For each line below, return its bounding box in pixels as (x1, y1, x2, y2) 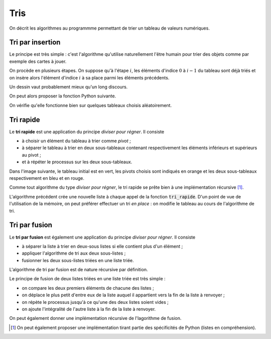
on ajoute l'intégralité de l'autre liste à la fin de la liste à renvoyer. (22, 306, 156, 312)
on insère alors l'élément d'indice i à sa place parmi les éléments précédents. (9, 74, 170, 80)
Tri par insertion (9, 38, 61, 47)
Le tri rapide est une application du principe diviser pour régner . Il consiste (9, 129, 165, 135)
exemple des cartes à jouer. (9, 58, 67, 64)
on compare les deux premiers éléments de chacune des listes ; (22, 285, 154, 291)
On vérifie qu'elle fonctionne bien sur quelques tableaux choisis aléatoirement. (9, 102, 172, 108)
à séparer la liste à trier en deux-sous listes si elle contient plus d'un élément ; (22, 243, 183, 249)
